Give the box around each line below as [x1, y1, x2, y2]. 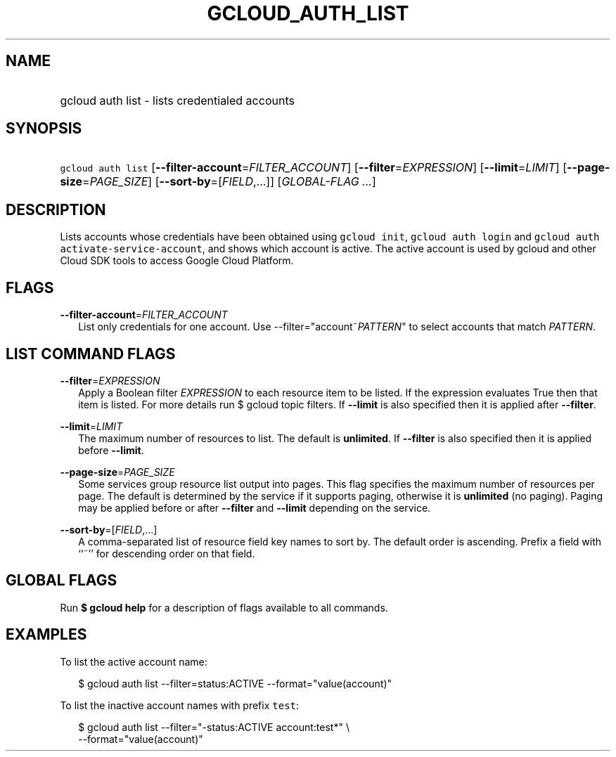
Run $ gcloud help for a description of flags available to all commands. [60, 601, 388, 614]
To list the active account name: [60, 655, 207, 668]
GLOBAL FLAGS [6, 571, 117, 590]
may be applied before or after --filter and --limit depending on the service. [78, 501, 431, 514]
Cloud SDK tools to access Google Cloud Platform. [60, 254, 294, 267]
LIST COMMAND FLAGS [6, 344, 176, 363]
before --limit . [78, 444, 144, 456]
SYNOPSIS [6, 119, 82, 138]
